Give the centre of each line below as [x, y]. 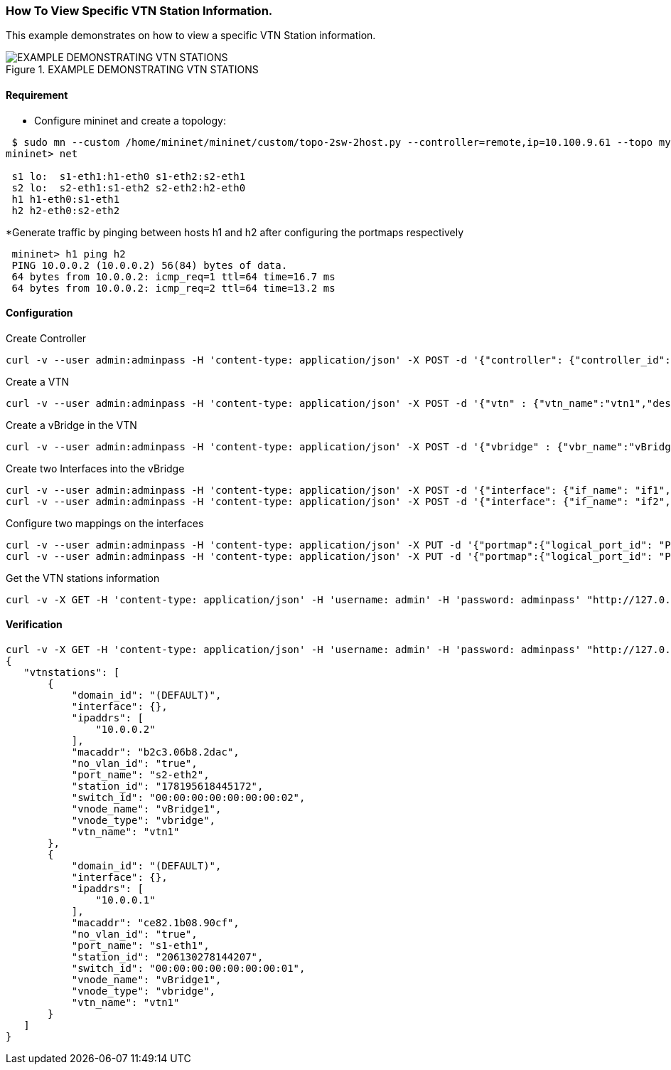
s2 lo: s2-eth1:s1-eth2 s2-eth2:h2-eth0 [129, 187]
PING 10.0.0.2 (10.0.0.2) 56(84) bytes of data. [150, 265]
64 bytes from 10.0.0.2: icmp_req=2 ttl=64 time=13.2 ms [173, 288]
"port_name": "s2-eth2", [140, 775]
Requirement [37, 95]
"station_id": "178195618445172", [167, 786]
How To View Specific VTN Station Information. [139, 11]
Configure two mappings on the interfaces [105, 523]
